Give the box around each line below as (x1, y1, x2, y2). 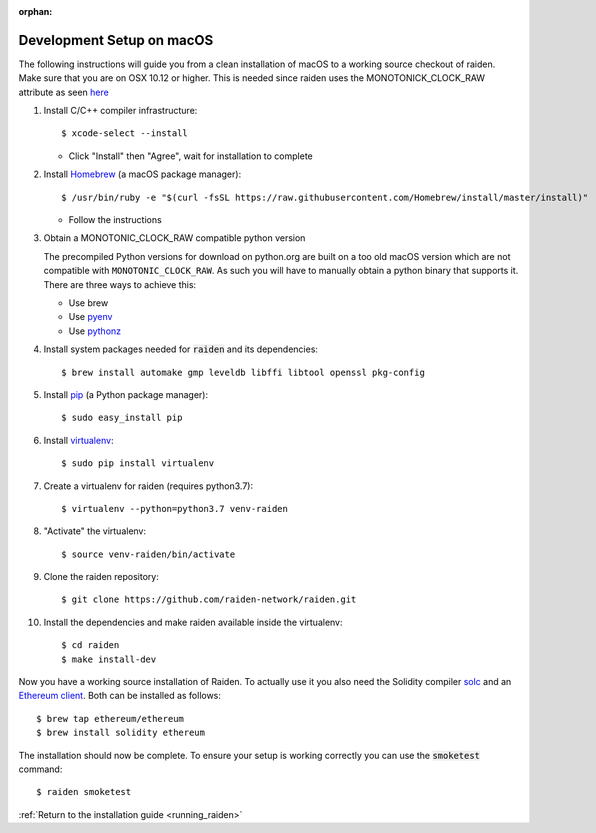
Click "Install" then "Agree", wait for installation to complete (68, 150, 314, 162)
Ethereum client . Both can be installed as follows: (18, 690, 222, 702)
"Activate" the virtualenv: (43, 525, 147, 537)
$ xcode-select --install (61, 128, 189, 139)
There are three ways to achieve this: (43, 278, 197, 290)
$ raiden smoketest (36, 786, 132, 798)
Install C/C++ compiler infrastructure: (43, 105, 198, 117)
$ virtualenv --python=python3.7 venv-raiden (61, 503, 289, 514)
